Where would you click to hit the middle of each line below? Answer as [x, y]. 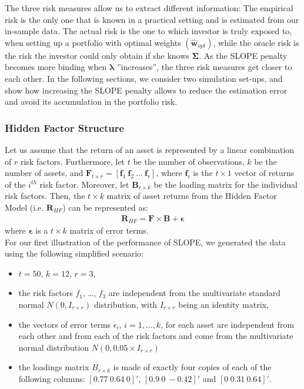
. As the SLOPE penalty [243, 55]
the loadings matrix [54, 367]
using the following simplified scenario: [74, 253]
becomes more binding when [56, 67]
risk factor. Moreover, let [84, 184]
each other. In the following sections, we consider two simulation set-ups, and [144, 78]
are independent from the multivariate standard [195, 293]
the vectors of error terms [65, 324]
